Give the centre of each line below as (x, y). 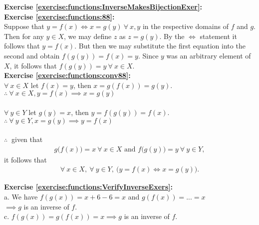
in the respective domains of (185, 26)
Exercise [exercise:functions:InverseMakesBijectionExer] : (103, 6)
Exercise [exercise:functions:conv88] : (67, 75)
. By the (172, 36)
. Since (148, 55)
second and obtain (32, 55)
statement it (218, 36)
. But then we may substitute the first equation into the (160, 46)
